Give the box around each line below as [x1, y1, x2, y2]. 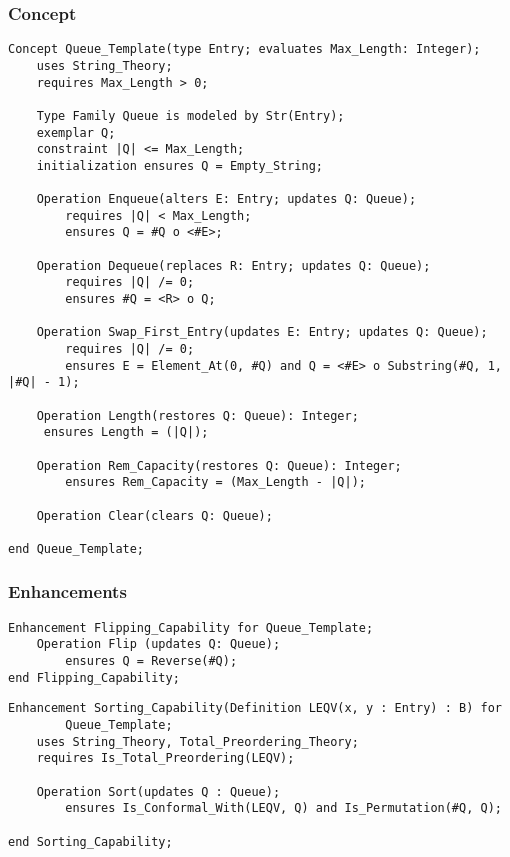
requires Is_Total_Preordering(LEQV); [36, 751, 295, 766]
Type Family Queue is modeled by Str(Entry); [36, 108, 345, 123]
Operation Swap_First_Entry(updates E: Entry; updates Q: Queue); [36, 325, 488, 340]
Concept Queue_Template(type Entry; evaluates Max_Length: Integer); [8, 42, 481, 57]
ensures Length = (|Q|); [43, 425, 209, 440]
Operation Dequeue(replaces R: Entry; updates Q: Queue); [36, 258, 431, 273]
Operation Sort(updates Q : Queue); [36, 784, 281, 799]
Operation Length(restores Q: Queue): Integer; [36, 408, 359, 423]
